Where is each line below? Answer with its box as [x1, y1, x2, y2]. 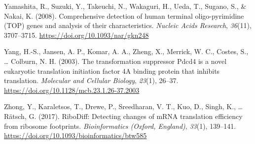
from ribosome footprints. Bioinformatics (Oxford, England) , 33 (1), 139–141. [4, 120, 236, 131]
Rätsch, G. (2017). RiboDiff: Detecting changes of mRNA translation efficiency [4, 111, 243, 121]
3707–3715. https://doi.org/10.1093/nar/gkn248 [4, 29, 149, 40]
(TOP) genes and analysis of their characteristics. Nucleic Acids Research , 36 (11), [4, 20, 252, 30]
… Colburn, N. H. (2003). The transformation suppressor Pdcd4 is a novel [4, 56, 227, 66]
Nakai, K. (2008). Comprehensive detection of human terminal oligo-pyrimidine [4, 10, 244, 21]
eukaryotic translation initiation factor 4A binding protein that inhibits [4, 65, 220, 76]
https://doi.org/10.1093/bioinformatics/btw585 [4, 130, 147, 141]
